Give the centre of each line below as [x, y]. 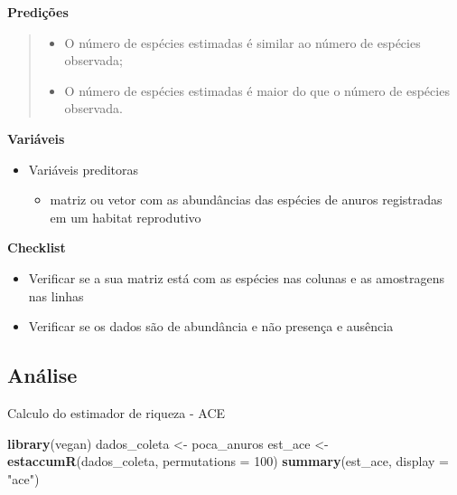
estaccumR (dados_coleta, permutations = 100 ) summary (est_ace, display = [228, 461]
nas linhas [56, 295]
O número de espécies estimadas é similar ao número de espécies [242, 42]
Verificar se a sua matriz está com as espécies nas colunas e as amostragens [236, 277]
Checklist [37, 247]
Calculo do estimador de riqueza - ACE [117, 412]
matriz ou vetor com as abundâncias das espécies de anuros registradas [246, 200]
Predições [38, 12]
